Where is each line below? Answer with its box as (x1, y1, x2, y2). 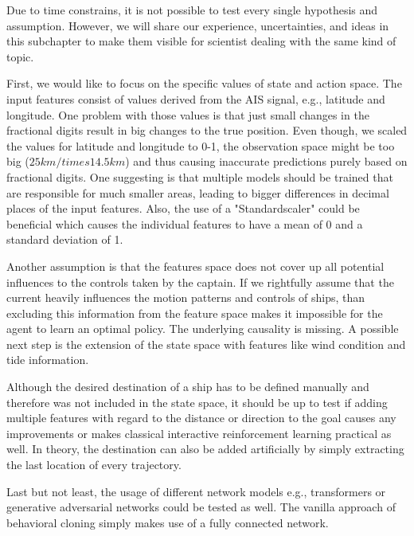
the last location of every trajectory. (6, 456, 182, 473)
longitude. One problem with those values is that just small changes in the (6, 106, 369, 123)
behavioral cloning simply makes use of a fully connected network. (6, 514, 329, 530)
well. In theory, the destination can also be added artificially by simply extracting (6, 440, 404, 457)
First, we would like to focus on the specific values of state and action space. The (6, 75, 402, 92)
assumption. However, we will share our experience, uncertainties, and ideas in (6, 17, 389, 33)
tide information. (6, 351, 89, 368)
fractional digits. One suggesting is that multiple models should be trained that (6, 168, 393, 185)
